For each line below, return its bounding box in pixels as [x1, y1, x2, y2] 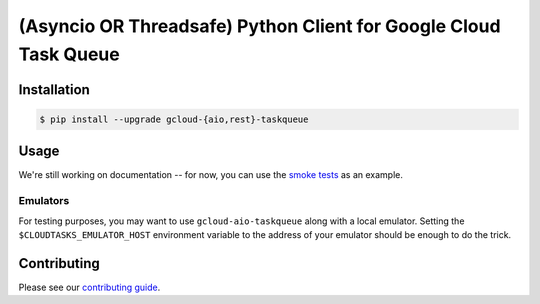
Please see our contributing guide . [18, 281, 161, 293]
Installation [18, 81, 90, 98]
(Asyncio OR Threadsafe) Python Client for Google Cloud [18, 15, 501, 37]
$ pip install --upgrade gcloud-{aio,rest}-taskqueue [39, 113, 309, 125]
